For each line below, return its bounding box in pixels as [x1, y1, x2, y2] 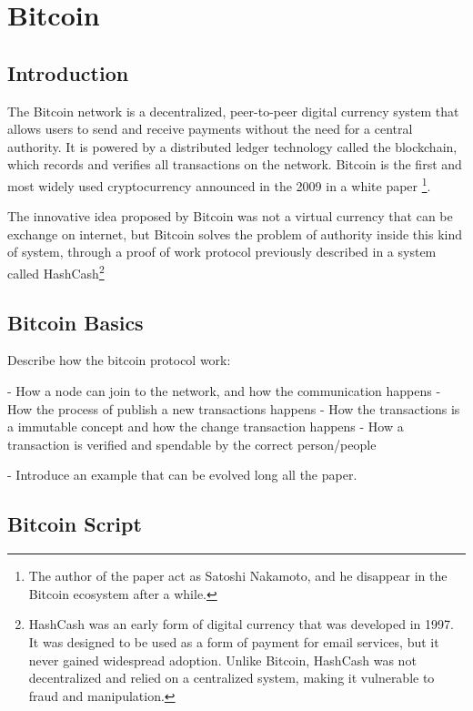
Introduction [7, 58, 129, 86]
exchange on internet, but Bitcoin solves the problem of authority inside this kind [7, 224, 462, 243]
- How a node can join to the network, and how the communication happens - [7, 381, 441, 401]
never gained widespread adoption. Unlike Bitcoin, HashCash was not [28, 650, 417, 669]
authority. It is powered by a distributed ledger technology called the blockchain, [7, 137, 458, 156]
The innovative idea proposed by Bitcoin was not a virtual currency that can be [7, 207, 453, 226]
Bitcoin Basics [7, 308, 144, 336]
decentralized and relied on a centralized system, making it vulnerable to [28, 668, 435, 687]
